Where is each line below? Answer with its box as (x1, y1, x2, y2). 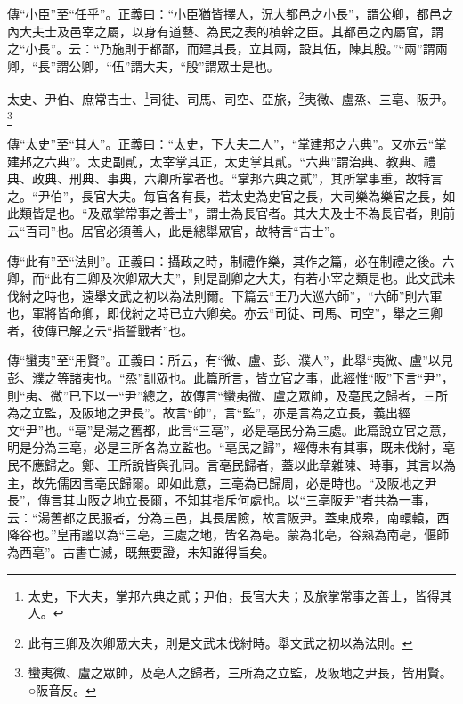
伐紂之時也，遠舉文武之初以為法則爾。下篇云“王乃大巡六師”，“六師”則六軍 (7, 286, 443, 304)
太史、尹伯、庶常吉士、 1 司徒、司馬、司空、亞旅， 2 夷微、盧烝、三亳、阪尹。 (7, 87, 454, 109)
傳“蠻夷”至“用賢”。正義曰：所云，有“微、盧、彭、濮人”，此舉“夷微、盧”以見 (7, 351, 453, 369)
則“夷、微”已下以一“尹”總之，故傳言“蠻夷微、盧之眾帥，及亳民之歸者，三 (7, 385, 436, 404)
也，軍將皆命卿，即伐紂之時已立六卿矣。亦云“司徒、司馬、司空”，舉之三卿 (7, 303, 443, 322)
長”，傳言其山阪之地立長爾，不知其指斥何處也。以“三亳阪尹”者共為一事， (7, 490, 436, 509)
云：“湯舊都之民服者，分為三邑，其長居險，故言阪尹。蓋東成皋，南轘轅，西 (7, 507, 450, 526)
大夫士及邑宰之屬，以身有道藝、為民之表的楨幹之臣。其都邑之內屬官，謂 (19, 21, 443, 40)
